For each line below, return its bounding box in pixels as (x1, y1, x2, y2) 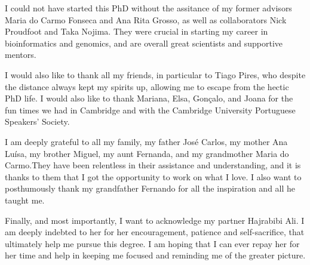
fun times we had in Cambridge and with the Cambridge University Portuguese (5, 103, 296, 116)
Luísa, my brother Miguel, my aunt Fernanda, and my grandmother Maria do (5, 147, 289, 159)
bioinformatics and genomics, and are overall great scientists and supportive (5, 36, 283, 49)
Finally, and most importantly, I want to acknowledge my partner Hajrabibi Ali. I (5, 214, 305, 226)
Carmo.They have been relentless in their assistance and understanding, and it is (5, 159, 301, 171)
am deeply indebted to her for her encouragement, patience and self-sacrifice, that (5, 226, 305, 238)
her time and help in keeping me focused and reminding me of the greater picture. (5, 249, 306, 261)
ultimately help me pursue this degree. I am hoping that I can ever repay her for (5, 237, 300, 249)
